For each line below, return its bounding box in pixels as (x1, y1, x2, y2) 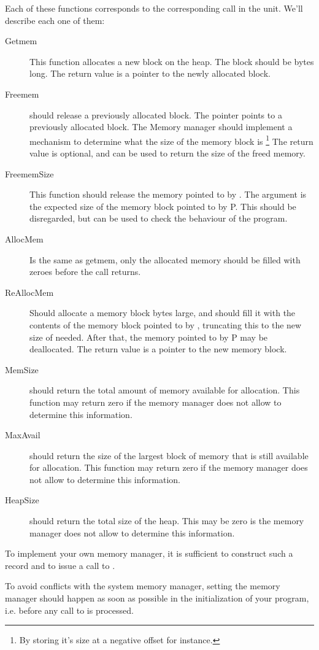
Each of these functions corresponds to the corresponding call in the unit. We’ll (5, 2, 303, 14)
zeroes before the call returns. (29, 265, 141, 278)
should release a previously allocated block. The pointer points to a (29, 108, 282, 121)
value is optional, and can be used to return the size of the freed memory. (29, 147, 306, 159)
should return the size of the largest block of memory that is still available (29, 449, 309, 462)
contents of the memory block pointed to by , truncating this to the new (29, 318, 302, 331)
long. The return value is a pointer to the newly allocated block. (29, 67, 271, 80)
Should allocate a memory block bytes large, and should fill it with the (29, 306, 296, 319)
